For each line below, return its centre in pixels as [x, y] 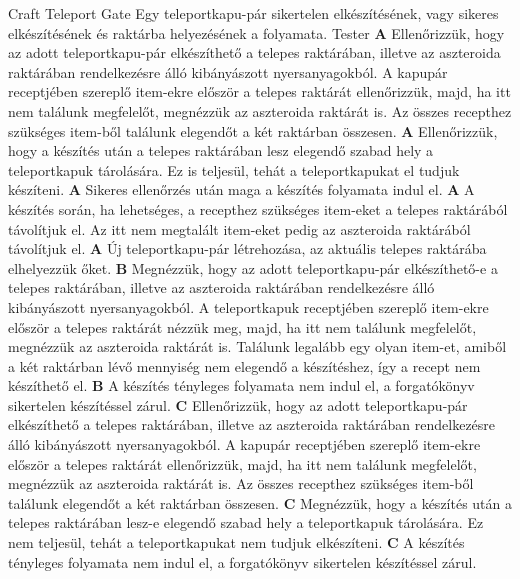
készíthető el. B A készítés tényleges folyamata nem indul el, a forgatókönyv [241, 385]
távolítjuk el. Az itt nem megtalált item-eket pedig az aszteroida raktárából [239, 228]
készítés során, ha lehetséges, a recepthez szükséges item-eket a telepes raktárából [258, 208]
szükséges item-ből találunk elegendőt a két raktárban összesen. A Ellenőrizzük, [253, 130]
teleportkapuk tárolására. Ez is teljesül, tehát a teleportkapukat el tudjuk [234, 169]
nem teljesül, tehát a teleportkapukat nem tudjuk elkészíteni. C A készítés [236, 542]
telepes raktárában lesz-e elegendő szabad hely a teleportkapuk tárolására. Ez [246, 522]
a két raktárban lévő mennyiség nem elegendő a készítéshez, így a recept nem [244, 365]
